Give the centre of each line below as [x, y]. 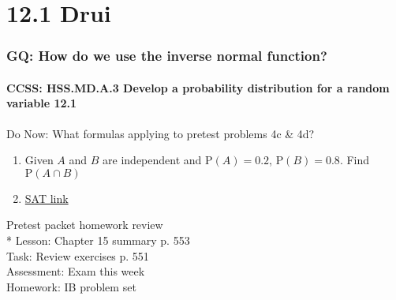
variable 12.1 [42, 103]
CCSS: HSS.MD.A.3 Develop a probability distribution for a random [198, 87]
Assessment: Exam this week [76, 271]
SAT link [47, 198]
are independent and [152, 160]
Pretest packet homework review [85, 225]
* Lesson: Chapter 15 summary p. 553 [98, 240]
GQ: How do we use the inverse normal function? [167, 56]
